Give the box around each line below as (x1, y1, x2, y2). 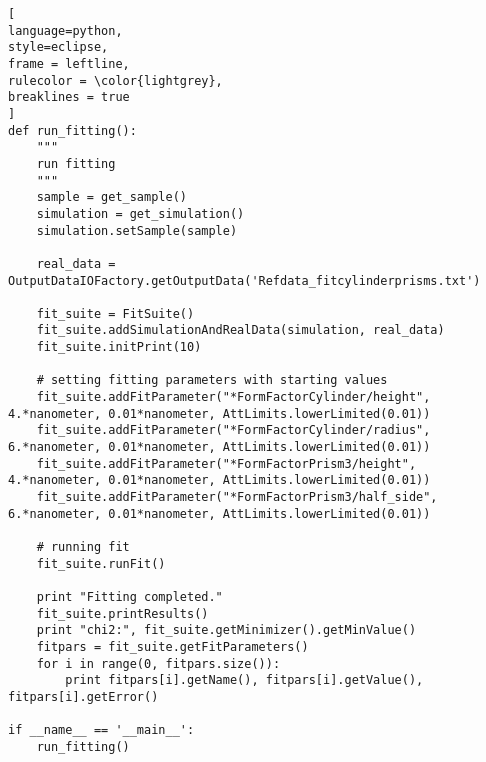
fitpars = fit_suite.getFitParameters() (36, 639, 309, 654)
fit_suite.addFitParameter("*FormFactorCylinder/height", (36, 390, 431, 405)
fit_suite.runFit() (36, 556, 166, 571)
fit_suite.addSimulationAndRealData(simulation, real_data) (36, 323, 445, 338)
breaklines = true (8, 90, 130, 105)
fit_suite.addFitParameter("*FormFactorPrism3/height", (36, 456, 417, 471)
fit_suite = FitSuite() (36, 306, 195, 321)
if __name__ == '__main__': (8, 723, 195, 738)
